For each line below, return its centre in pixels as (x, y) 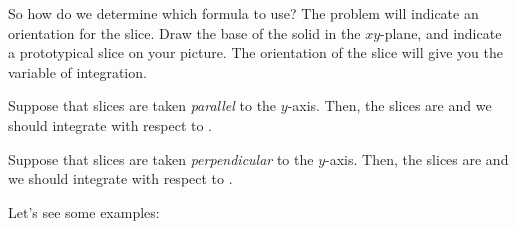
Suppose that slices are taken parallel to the (142, 105)
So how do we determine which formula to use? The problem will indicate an (243, 13)
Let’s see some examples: (84, 211)
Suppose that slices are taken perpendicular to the (161, 158)
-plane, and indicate (441, 32)
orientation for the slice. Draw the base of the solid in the (184, 32)
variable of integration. (77, 71)
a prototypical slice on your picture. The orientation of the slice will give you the (255, 52)
